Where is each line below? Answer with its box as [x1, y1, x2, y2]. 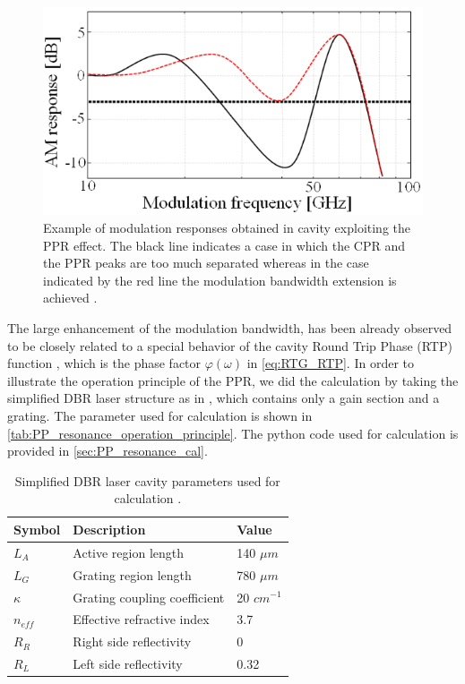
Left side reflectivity [73, 654, 183, 673]
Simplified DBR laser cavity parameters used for [14, 471, 280, 490]
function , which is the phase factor [7, 354, 202, 372]
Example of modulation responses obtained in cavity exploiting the [43, 218, 411, 237]
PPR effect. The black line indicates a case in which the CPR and [43, 235, 405, 254]
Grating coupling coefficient [73, 587, 225, 606]
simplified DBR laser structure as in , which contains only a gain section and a [7, 389, 440, 407]
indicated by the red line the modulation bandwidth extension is [43, 270, 397, 289]
